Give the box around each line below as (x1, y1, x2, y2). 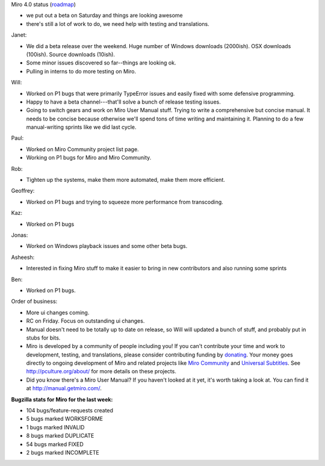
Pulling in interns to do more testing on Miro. (26, 67, 137, 75)
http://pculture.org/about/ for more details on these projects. (26, 368, 177, 375)
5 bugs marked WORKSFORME (26, 415, 104, 423)
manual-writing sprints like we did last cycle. (26, 123, 137, 131)
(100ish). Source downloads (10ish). (26, 51, 116, 58)
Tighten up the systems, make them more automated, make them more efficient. (26, 176, 226, 184)
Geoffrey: (11, 187, 35, 194)
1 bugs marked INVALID (26, 423, 85, 430)
